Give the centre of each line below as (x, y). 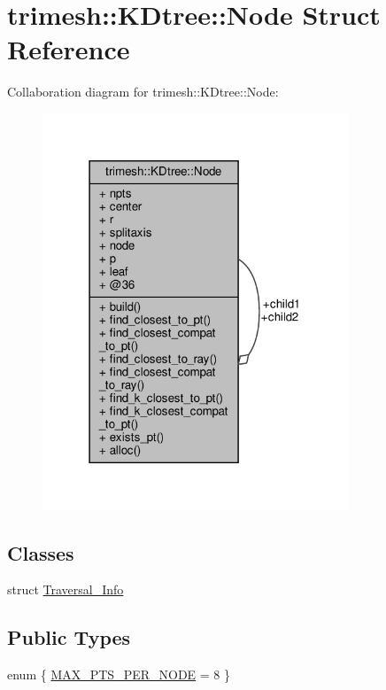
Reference (69, 49)
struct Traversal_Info (66, 589)
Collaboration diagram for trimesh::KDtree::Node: (143, 92)
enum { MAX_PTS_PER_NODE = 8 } (119, 674)
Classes (41, 552)
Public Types (69, 637)
